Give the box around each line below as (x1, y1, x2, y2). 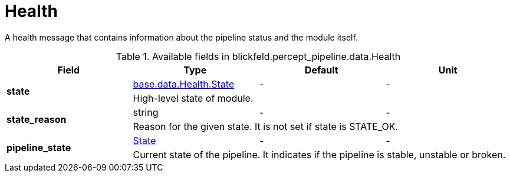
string (133, 106, 159, 118)
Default (304, 64, 338, 76)
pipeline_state (6, 141, 71, 153)
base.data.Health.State (133, 78, 235, 90)
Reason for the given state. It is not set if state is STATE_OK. (133, 120, 399, 132)
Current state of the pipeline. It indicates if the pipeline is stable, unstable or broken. (133, 148, 506, 161)
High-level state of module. (133, 92, 254, 104)
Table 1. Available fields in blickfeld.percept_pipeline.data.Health (116, 50, 401, 62)
